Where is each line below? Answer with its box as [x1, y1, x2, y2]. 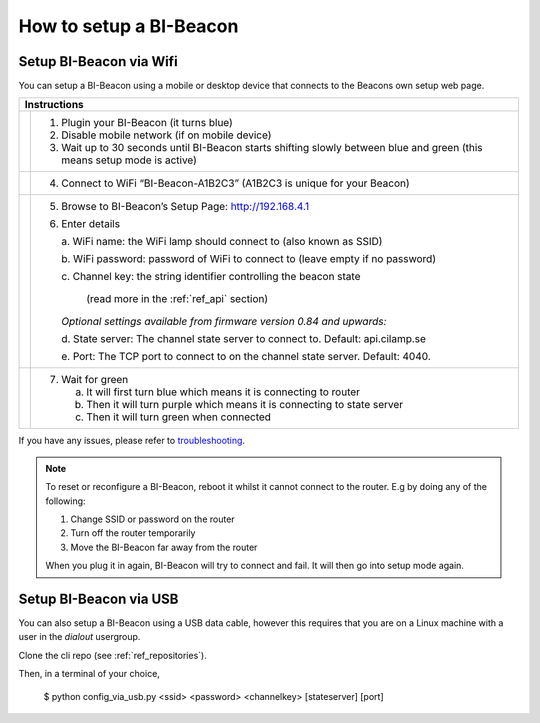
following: [45, 495, 86, 507]
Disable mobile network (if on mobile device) [61, 128, 272, 142]
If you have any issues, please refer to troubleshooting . [18, 435, 245, 447]
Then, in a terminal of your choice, [18, 668, 160, 680]
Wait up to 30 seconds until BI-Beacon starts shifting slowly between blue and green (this [61, 141, 483, 155]
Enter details [61, 217, 120, 231]
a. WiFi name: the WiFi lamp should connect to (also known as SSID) [61, 235, 383, 249]
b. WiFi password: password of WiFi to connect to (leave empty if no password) [61, 252, 437, 266]
